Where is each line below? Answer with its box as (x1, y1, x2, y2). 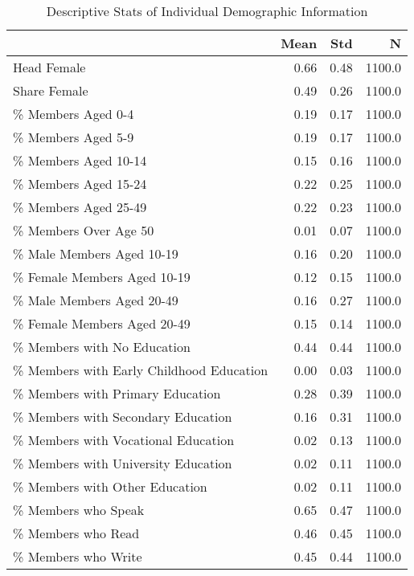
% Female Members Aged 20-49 (13, 314, 191, 333)
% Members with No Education (13, 337, 191, 356)
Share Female (13, 81, 88, 100)
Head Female (13, 58, 86, 76)
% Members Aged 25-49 (13, 198, 147, 216)
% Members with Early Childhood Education (13, 361, 268, 379)
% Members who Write (13, 547, 142, 566)
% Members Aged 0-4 (13, 104, 134, 123)
